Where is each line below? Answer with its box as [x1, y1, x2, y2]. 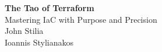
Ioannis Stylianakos [5, 36, 74, 48]
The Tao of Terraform [5, 2, 94, 13]
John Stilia [5, 25, 44, 37]
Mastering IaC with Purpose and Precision [5, 13, 157, 25]
